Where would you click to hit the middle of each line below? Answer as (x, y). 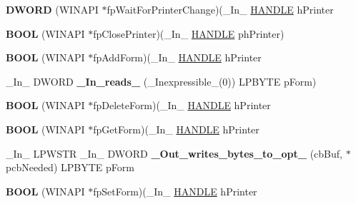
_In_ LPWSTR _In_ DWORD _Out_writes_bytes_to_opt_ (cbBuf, (174, 153)
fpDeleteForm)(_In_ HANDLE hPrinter (182, 105)
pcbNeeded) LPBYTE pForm (70, 167)
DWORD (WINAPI (52, 9)
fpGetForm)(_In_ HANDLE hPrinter (176, 129)
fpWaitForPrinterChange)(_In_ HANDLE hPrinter (220, 9)
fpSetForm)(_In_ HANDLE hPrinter (175, 191)
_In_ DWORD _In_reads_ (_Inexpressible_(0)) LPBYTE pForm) (161, 81)
